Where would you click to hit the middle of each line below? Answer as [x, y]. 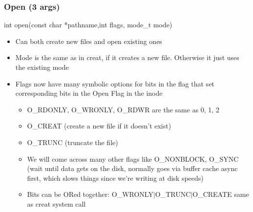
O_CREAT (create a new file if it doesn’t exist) [99, 126]
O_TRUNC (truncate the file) [73, 142]
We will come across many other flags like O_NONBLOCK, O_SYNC [133, 159]
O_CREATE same [221, 194]
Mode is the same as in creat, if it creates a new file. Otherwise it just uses [127, 57]
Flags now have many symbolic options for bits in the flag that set [115, 83]
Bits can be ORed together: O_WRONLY [90, 194]
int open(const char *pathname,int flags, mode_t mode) [88, 25]
